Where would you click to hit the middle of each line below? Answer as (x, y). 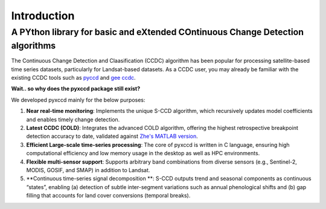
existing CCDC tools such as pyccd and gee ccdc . (73, 78)
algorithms (34, 46)
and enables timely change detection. (73, 119)
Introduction (43, 16)
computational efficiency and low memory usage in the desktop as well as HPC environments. (143, 153)
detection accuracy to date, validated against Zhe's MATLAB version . (112, 137)
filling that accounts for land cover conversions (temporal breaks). (108, 196)
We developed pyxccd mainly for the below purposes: (78, 100)
